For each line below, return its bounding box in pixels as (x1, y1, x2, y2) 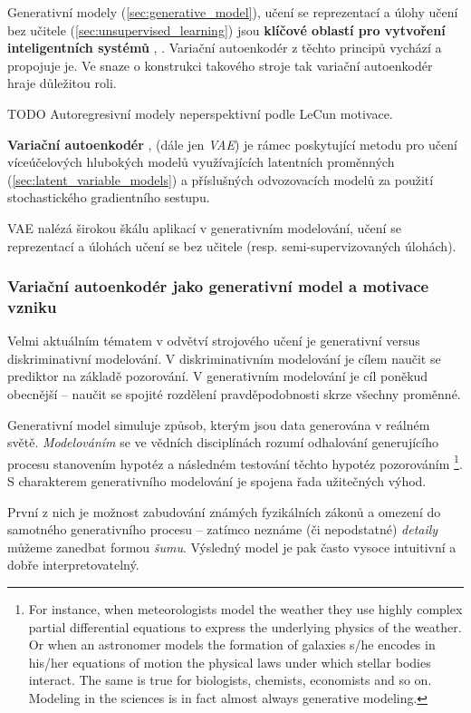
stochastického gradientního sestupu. (7, 188, 210, 207)
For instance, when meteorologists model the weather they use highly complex (28, 600, 463, 619)
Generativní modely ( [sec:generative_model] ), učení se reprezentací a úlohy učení (7, 3, 458, 21)
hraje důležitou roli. (7, 73, 117, 93)
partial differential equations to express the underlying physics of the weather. (28, 617, 462, 636)
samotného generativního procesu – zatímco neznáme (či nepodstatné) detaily (7, 520, 438, 539)
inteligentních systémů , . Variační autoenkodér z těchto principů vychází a (7, 38, 442, 57)
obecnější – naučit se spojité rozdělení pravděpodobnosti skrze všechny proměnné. (7, 385, 461, 404)
